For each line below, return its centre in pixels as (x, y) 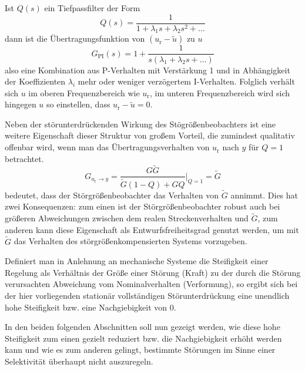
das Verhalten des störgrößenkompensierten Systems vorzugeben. (130, 241)
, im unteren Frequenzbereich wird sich (220, 92)
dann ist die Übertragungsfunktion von (75, 38)
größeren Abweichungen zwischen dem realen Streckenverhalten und (127, 218)
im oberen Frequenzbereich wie (84, 92)
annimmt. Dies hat (264, 195)
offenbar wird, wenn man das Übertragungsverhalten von (107, 147)
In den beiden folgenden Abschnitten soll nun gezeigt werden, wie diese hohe (143, 327)
